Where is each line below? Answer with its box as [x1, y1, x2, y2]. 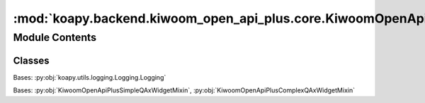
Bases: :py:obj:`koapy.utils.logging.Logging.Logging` [13, 73, 166, 81]
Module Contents [13, 31, 97, 44]
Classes [13, 54, 50, 66]
